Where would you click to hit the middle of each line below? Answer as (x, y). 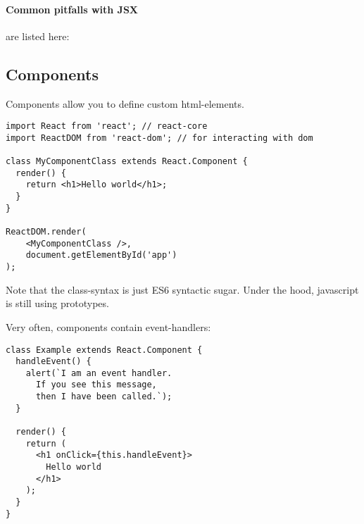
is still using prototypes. (57, 303)
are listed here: (38, 36)
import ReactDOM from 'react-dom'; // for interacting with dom (159, 138)
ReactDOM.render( (46, 232)
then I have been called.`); (104, 397)
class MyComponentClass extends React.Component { (127, 162)
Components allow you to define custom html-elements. (125, 103)
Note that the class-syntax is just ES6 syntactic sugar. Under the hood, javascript (182, 289)
